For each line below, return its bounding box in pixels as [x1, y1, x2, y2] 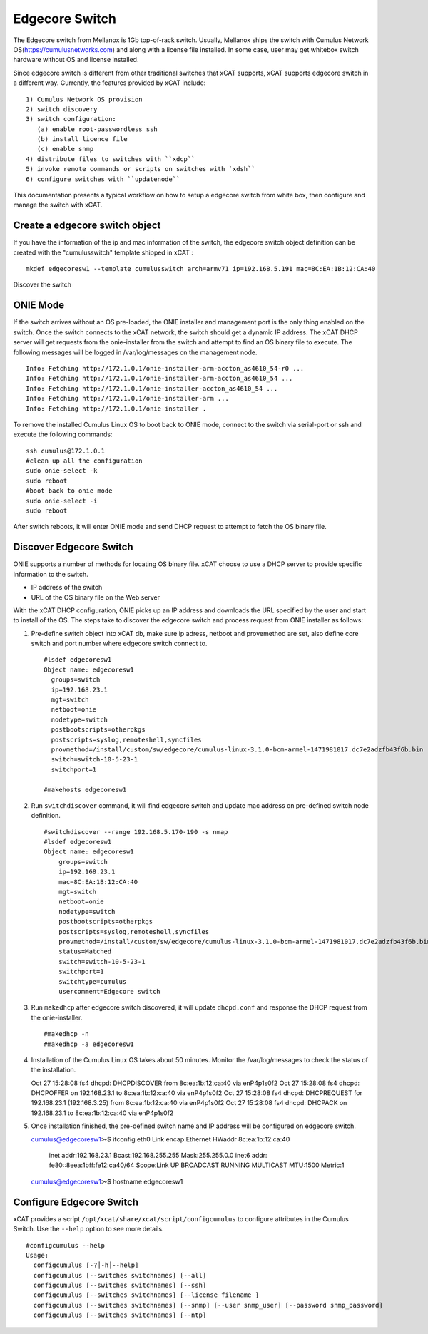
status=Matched [58, 948, 112, 955]
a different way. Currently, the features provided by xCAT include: [13, 78, 206, 87]
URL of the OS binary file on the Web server [31, 592, 160, 602]
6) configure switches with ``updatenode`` [26, 175, 180, 183]
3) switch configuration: [26, 115, 117, 123]
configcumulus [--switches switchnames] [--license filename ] [33, 1291, 260, 1299]
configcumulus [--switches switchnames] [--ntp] [33, 1311, 207, 1319]
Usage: [26, 1251, 49, 1259]
